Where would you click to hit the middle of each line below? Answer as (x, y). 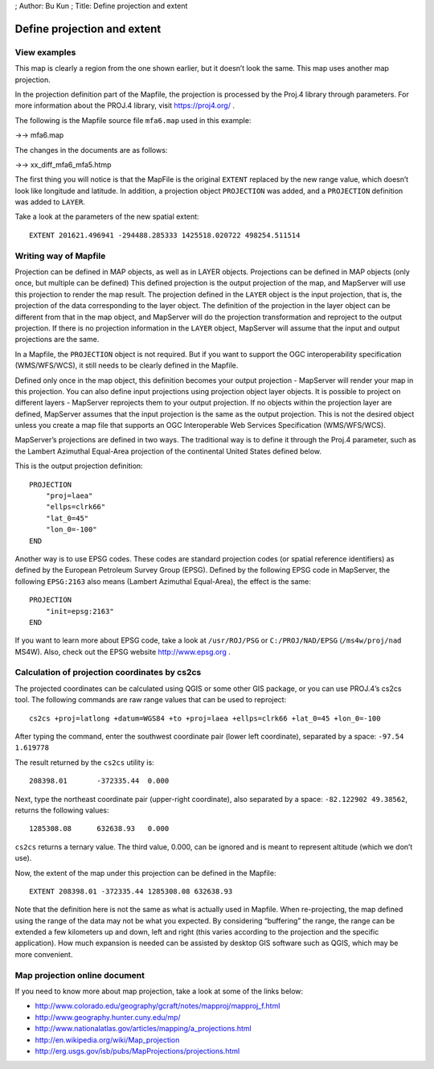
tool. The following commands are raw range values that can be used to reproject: (151, 700)
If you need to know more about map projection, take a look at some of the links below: (159, 991)
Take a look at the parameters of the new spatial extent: (107, 216)
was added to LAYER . (50, 202)
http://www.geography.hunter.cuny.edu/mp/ (108, 1017)
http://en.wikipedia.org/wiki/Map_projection (107, 1040)
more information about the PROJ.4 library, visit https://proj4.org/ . (125, 105)
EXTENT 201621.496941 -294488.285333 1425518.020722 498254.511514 (165, 235)
